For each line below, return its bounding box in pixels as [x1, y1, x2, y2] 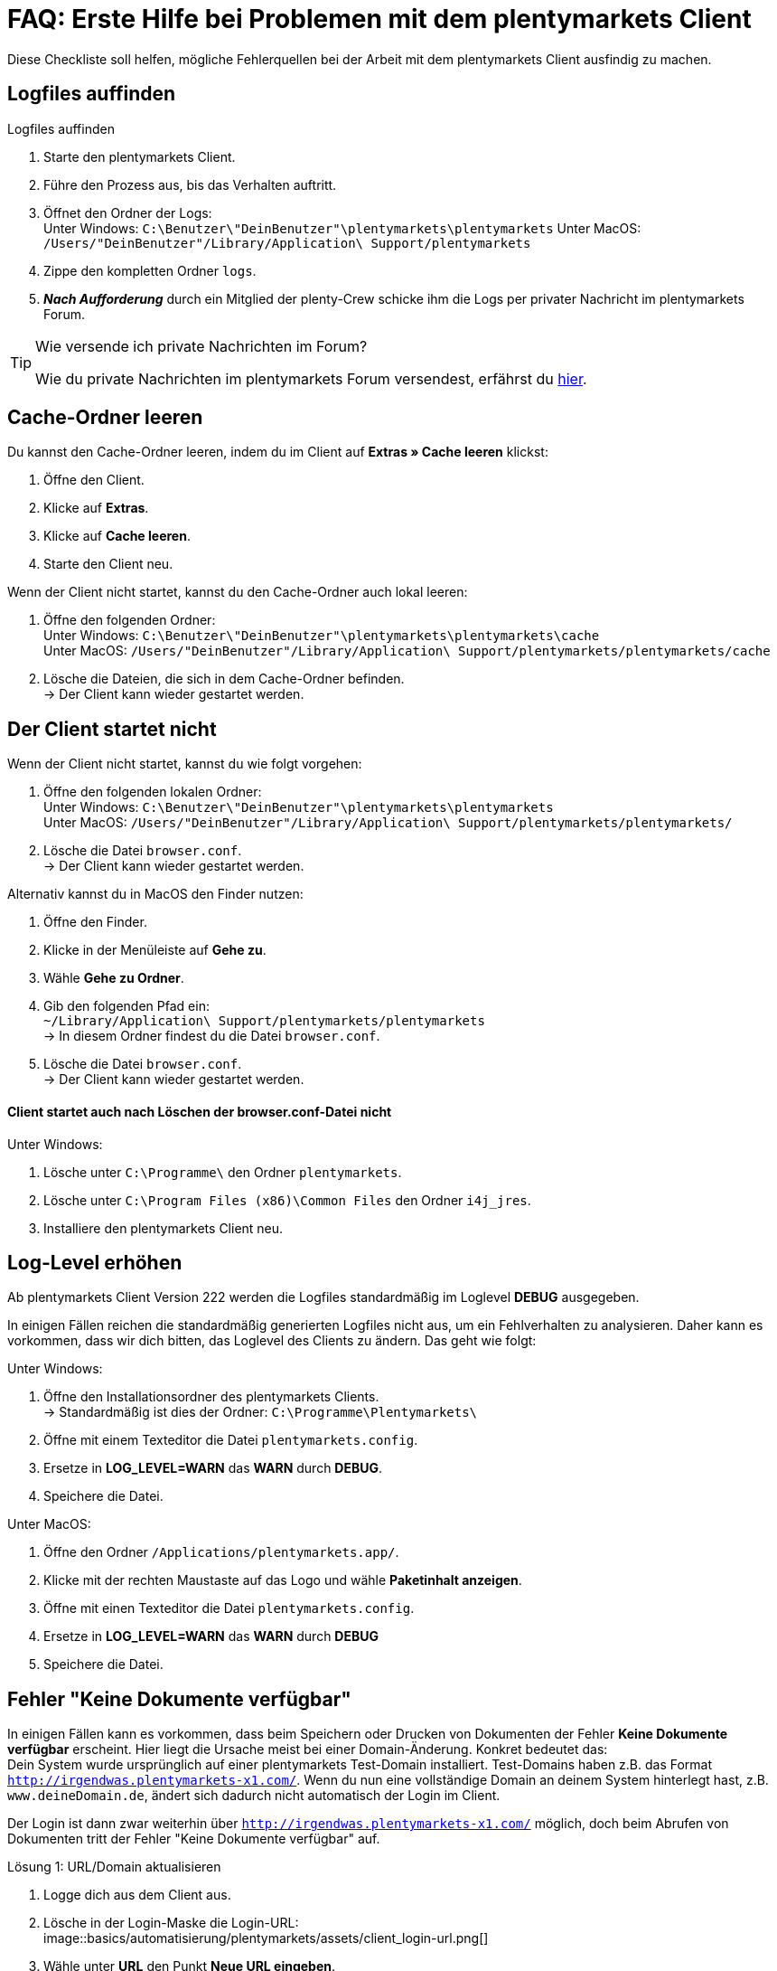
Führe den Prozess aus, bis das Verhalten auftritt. [43, 176, 337, 193]
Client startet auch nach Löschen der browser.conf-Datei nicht [7, 1103, 392, 1119]
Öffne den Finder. [43, 914, 147, 930]
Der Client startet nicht [7, 717, 217, 740]
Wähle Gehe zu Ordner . [43, 970, 184, 986]
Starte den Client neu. [43, 556, 173, 572]
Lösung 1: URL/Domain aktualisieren [7, 1859, 221, 1875]
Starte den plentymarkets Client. [43, 148, 236, 165]
